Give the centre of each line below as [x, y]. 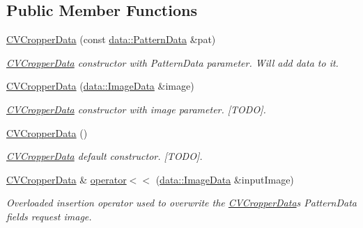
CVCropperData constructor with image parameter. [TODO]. [136, 109]
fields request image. [49, 216]
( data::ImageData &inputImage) [225, 179]
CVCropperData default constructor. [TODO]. [105, 156]
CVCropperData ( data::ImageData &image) [100, 86]
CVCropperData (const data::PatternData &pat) [111, 39]
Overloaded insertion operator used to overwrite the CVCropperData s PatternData [181, 203]
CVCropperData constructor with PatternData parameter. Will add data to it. [172, 62]
